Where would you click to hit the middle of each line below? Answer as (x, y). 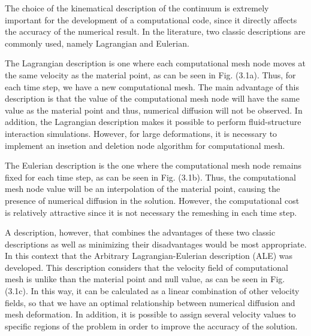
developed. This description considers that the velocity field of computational (147, 267)
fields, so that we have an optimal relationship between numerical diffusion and (150, 302)
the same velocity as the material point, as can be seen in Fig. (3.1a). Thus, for (150, 74)
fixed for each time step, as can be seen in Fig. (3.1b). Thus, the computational (150, 177)
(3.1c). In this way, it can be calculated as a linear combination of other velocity (152, 291)
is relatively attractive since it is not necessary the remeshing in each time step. (151, 212)
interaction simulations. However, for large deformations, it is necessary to (141, 133)
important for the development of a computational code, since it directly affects (151, 19)
